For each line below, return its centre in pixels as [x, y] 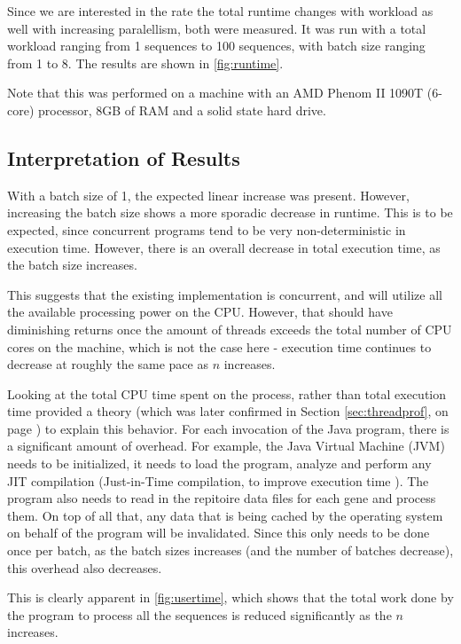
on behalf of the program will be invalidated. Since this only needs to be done [219, 533]
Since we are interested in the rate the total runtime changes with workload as [220, 11]
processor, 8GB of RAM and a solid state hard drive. [182, 110]
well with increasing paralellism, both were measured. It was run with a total [217, 28]
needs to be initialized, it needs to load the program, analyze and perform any [219, 463]
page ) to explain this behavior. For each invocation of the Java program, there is [228, 428]
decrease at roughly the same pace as [108, 364]
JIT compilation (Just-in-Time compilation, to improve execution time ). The [218, 480]
